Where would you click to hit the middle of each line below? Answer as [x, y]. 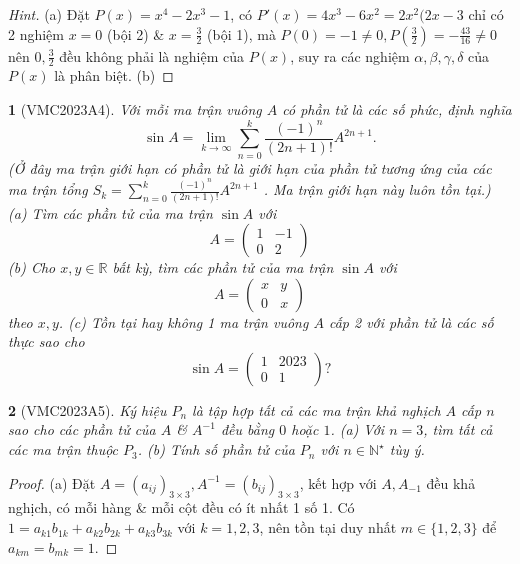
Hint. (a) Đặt [49, 14]
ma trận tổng [48, 189]
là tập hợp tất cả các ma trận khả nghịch [316, 409]
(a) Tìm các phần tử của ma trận [110, 212]
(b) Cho [32, 267]
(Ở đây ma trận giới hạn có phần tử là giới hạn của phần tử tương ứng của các [250, 167]
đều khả [451, 482]
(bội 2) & [136, 33]
